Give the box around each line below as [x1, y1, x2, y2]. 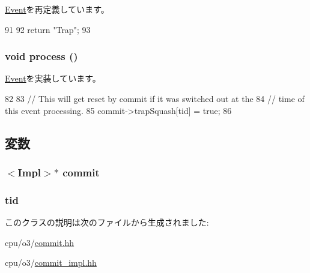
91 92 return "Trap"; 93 [5, 23, 91, 35]
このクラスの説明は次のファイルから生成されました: [5, 216, 209, 229]
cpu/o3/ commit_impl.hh [5, 256, 97, 269]
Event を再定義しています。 [5, 3, 109, 15]
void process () [5, 49, 78, 64]
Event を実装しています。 [5, 72, 101, 85]
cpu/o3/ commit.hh [5, 236, 74, 248]
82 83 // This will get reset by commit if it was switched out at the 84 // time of [5, 92, 305, 104]
